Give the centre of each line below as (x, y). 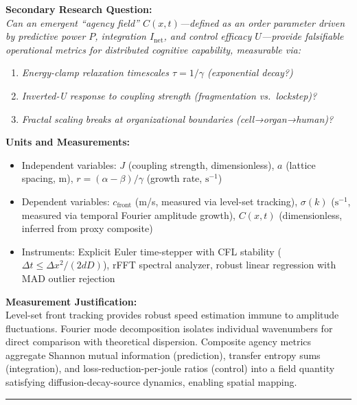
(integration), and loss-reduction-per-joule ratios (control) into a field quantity (170, 368)
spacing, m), (47, 178)
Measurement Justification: (71, 301)
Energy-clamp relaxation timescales (95, 72)
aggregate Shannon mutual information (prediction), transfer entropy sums (163, 355)
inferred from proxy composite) (87, 228)
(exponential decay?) (250, 72)
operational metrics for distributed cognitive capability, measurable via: (153, 49)
